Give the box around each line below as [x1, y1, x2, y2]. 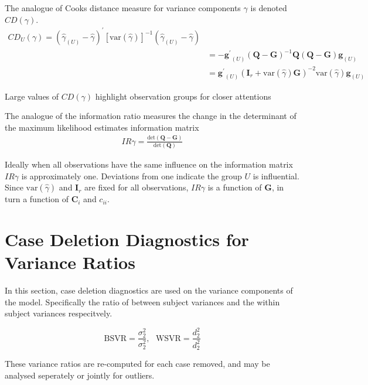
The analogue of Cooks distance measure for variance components [5, 2, 241, 13]
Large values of [5, 90, 59, 102]
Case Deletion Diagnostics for [5, 227, 249, 251]
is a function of [207, 181, 262, 193]
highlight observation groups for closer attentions [95, 90, 271, 102]
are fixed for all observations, [84, 181, 189, 193]
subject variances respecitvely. [5, 307, 113, 319]
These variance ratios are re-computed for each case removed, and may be [5, 357, 270, 370]
